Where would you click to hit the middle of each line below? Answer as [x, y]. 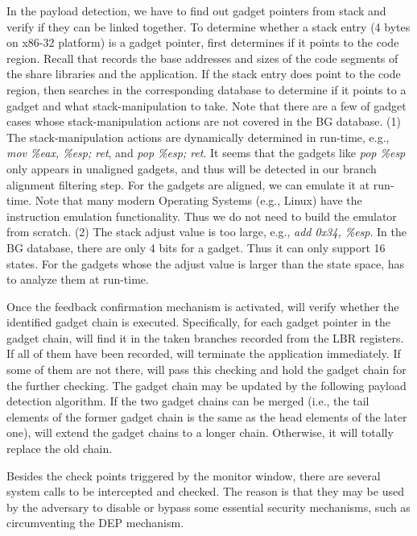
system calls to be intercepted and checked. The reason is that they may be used [205, 491]
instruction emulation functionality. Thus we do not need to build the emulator [202, 216]
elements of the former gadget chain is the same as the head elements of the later [207, 416]
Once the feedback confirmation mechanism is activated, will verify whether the [203, 306]
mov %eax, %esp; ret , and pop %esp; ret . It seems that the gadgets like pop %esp [206, 153]
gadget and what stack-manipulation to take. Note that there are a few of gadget [206, 105]
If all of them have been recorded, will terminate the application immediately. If [204, 353]
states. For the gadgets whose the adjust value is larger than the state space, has [206, 263]
